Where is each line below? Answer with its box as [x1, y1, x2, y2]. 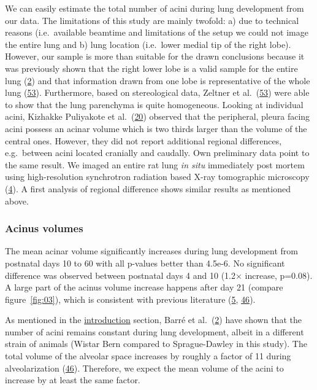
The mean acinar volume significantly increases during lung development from [5, 244, 298, 257]
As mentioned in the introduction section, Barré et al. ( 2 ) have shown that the [5, 313, 302, 326]
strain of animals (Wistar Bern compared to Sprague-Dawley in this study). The [5, 337, 307, 350]
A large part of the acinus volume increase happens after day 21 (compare [5, 281, 283, 294]
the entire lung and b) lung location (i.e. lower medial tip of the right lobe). [5, 37, 291, 50]
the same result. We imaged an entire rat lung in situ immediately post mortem [5, 158, 305, 171]
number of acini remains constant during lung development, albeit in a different [5, 325, 304, 338]
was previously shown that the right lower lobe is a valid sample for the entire [5, 61, 298, 74]
